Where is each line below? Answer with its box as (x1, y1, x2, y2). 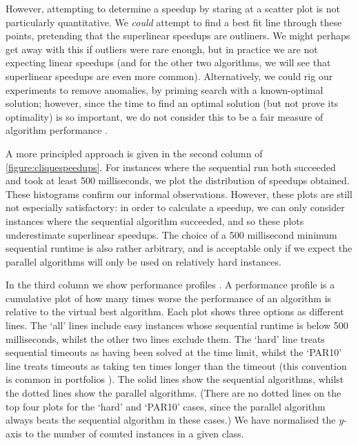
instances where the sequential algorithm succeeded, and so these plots (6, 213, 304, 228)
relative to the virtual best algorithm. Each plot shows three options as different (6, 304, 344, 319)
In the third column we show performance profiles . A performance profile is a (6, 277, 335, 292)
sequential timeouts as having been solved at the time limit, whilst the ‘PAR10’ (6, 345, 342, 359)
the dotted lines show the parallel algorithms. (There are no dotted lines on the (6, 386, 341, 400)
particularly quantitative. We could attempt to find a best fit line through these (6, 14, 342, 29)
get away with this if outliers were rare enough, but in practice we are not (6, 41, 318, 56)
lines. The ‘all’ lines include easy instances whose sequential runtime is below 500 (6, 318, 348, 333)
